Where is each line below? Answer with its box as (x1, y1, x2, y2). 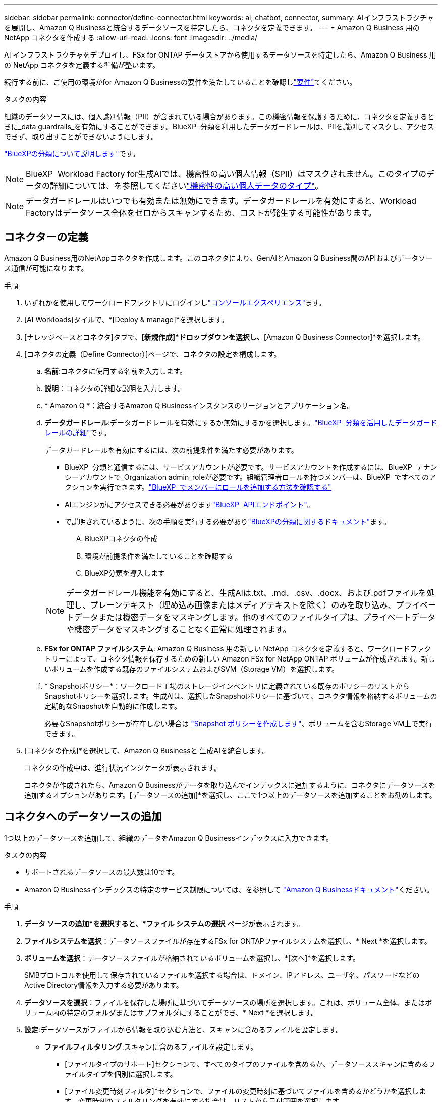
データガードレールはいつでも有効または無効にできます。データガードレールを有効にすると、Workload (26, 196, 416, 206)
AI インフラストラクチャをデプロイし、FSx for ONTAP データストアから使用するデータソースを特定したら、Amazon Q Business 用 (4, 50, 436, 59)
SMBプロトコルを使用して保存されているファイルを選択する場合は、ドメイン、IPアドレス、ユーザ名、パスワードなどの (24, 970, 420, 979)
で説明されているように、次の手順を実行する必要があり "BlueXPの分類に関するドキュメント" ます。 (65, 517, 391, 526)
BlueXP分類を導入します (85, 568, 165, 577)
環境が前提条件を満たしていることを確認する (85, 551, 233, 560)
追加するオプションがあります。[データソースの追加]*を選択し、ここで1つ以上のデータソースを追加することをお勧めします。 (24, 790, 436, 799)
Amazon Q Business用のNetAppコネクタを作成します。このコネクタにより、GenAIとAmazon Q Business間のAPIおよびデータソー (4, 253, 433, 262)
